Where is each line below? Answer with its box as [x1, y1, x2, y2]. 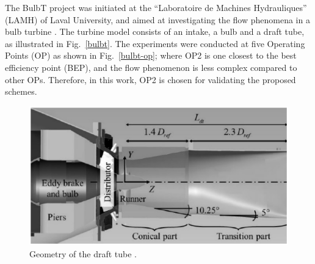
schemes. [5, 85, 37, 98]
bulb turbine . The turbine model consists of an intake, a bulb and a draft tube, [5, 25, 305, 38]
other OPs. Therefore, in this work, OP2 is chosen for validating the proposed [5, 73, 296, 86]
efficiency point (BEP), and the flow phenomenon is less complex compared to [5, 61, 297, 73]
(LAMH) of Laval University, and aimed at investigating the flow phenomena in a [5, 13, 310, 26]
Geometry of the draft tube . [29, 247, 137, 260]
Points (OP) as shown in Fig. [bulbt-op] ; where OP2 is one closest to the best [5, 49, 297, 62]
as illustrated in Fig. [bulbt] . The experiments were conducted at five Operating [5, 37, 305, 50]
